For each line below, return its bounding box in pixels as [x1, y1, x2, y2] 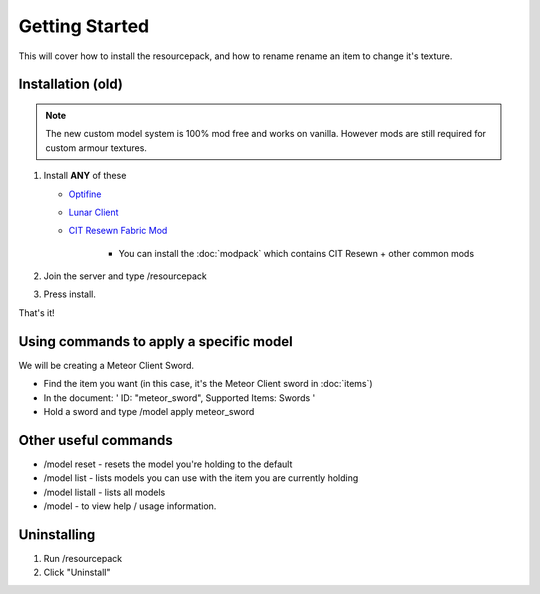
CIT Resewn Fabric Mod [68, 225, 168, 237]
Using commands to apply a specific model [18, 333, 294, 350]
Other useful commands [18, 431, 174, 449]
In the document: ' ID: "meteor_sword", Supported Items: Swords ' [43, 391, 316, 404]
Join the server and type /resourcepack [43, 270, 207, 282]
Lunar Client [68, 206, 119, 218]
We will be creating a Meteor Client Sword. [18, 359, 195, 371]
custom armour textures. [45, 141, 147, 154]
